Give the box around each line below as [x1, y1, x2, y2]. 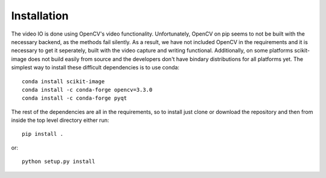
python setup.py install [22, 158, 95, 165]
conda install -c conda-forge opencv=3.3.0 [22, 86, 153, 93]
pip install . [22, 130, 63, 138]
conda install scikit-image [22, 78, 105, 84]
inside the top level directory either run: [11, 116, 109, 124]
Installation [11, 9, 69, 22]
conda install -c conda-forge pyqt [22, 95, 127, 102]
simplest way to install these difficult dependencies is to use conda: [11, 64, 180, 71]
